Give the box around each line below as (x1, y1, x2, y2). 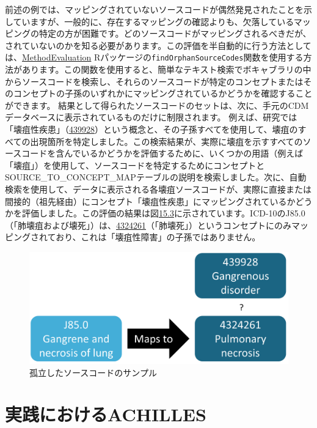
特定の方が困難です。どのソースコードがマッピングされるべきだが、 (38, 27, 312, 40)
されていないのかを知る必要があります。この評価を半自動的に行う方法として (5, 39, 312, 51)
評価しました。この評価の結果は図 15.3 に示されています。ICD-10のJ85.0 (21, 207, 305, 220)
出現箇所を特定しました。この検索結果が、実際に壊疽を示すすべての (30, 135, 303, 147)
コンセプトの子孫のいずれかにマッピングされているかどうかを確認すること (13, 87, 313, 100)
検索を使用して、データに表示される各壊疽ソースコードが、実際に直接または (5, 182, 312, 195)
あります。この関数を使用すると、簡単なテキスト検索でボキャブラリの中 (21, 63, 312, 76)
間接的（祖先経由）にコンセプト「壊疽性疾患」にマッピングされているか (5, 194, 296, 207)
